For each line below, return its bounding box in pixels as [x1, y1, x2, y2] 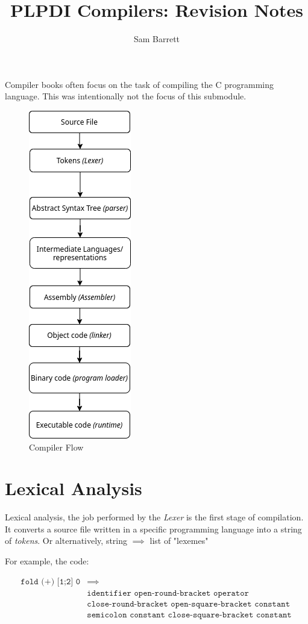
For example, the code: [5, 555, 89, 567]
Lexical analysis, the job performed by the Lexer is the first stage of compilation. [5, 511, 304, 523]
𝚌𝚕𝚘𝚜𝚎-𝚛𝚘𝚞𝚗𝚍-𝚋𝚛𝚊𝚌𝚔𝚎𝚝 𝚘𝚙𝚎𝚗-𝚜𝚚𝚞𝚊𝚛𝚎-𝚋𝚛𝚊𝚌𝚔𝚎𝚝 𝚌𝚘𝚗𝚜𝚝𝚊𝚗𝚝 [87, 599, 291, 608]
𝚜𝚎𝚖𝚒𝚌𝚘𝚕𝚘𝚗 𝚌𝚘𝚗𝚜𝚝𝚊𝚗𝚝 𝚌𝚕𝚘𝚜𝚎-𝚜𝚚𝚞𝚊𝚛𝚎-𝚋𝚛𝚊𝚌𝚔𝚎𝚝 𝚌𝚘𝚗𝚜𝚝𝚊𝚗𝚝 [87, 610, 292, 619]
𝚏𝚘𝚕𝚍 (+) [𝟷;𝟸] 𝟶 [20, 577, 81, 586]
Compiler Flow [29, 440, 84, 453]
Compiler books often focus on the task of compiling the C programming [5, 78, 274, 90]
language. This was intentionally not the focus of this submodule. [5, 90, 247, 102]
